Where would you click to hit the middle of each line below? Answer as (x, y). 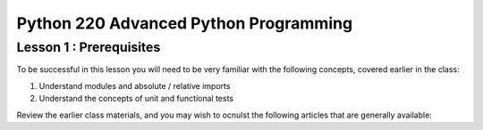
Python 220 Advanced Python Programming (185, 23)
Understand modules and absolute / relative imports (135, 85)
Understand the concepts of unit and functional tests (136, 99)
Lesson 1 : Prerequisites (89, 47)
